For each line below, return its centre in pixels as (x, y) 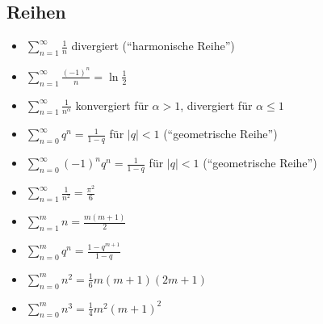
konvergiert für (112, 105)
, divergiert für (216, 105)
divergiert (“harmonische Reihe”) (153, 46)
